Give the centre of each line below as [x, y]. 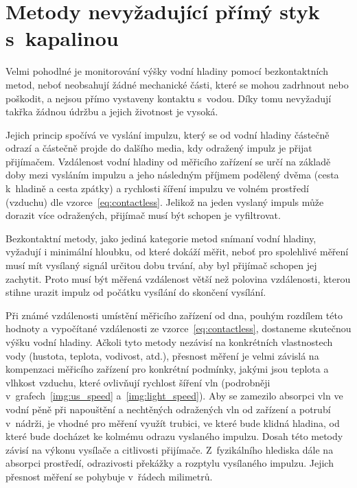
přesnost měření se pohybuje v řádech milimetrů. [109, 476]
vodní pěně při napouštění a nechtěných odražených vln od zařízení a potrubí [168, 409]
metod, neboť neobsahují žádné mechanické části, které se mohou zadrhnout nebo [177, 84]
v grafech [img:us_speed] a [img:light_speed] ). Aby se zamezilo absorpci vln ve [174, 396]
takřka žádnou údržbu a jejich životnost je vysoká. [112, 112]
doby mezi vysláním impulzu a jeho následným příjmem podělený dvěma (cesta [172, 175]
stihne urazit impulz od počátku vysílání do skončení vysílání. [136, 292]
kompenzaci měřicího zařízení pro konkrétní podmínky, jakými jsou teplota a [167, 369]
